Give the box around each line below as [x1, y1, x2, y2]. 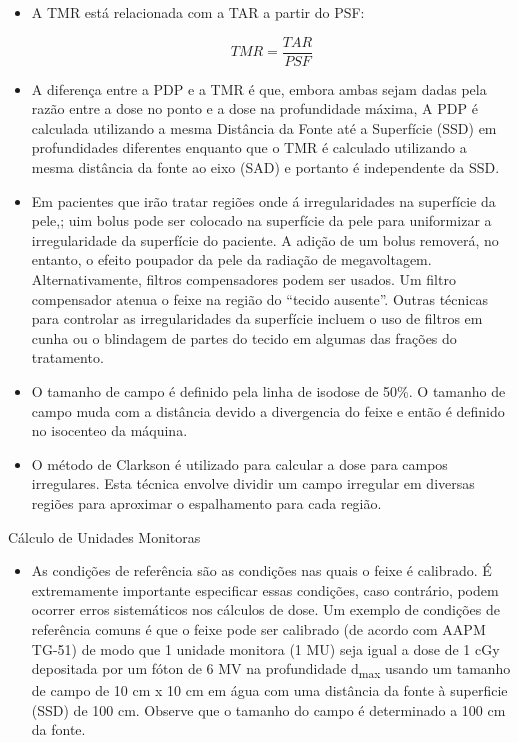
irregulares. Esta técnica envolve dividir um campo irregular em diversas [31, 473, 475, 494]
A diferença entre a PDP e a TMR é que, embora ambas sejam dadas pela [31, 78, 487, 99]
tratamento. [31, 347, 104, 368]
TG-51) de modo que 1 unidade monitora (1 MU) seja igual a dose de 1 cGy [31, 638, 500, 659]
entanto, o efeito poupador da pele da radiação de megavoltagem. [31, 249, 432, 270]
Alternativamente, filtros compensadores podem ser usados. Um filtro [31, 269, 456, 289]
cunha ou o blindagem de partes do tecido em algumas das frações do [31, 327, 457, 348]
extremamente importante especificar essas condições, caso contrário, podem [31, 579, 499, 600]
